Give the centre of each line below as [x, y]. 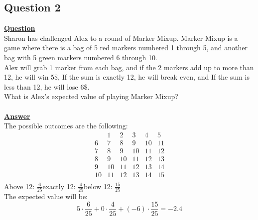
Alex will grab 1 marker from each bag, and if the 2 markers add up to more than [129, 67]
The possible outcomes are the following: [66, 126]
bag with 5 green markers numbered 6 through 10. [81, 57]
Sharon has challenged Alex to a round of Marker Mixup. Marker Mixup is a [121, 38]
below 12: [98, 186]
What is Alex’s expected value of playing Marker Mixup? [91, 96]
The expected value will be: [46, 196]
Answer [17, 116]
